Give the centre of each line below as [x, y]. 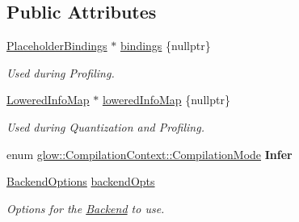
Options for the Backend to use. [86, 208]
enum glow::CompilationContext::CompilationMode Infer [149, 154]
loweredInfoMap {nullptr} [166, 100]
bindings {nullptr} [165, 46]
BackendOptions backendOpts [81, 181]
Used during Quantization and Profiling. [105, 126]
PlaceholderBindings [57, 46]
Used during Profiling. [61, 72]
